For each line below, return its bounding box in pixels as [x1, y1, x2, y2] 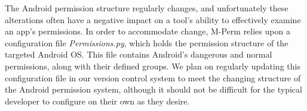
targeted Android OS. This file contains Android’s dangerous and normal [5, 48, 272, 61]
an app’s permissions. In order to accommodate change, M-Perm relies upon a [5, 25, 290, 37]
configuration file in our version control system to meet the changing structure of [5, 71, 301, 84]
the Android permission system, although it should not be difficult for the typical [5, 83, 302, 96]
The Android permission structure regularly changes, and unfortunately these [5, 2, 288, 14]
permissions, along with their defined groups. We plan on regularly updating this [5, 59, 300, 72]
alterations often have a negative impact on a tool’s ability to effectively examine [5, 13, 301, 26]
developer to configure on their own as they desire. [5, 94, 190, 107]
